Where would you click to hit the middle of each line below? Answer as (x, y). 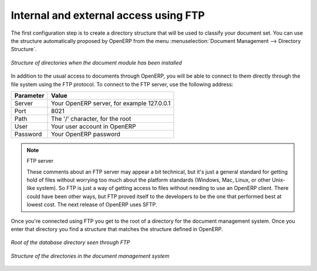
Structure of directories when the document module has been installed (96, 62)
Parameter (29, 95)
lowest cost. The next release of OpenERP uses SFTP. (92, 205)
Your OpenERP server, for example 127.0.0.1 (111, 103)
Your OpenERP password (85, 134)
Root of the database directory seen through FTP (70, 242)
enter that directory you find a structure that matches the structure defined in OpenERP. (117, 229)
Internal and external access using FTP (108, 15)
